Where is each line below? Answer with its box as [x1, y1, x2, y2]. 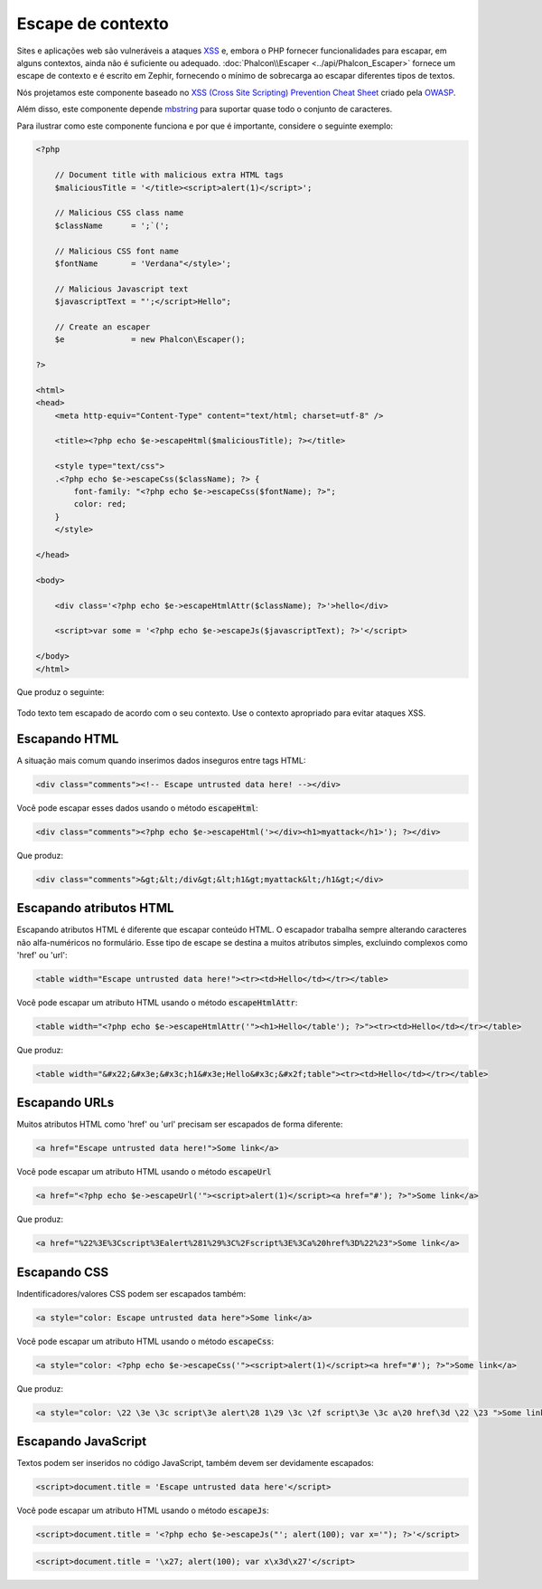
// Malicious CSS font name [54, 245, 180, 256]
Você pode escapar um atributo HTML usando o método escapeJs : [16, 1505, 270, 1516]
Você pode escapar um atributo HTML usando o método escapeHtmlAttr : [16, 996, 298, 1008]
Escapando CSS [16, 1264, 109, 1280]
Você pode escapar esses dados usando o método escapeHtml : [16, 802, 259, 814]
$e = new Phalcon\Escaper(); [54, 335, 246, 345]
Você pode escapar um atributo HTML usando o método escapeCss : [16, 1336, 275, 1346]
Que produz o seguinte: [16, 687, 105, 698]
